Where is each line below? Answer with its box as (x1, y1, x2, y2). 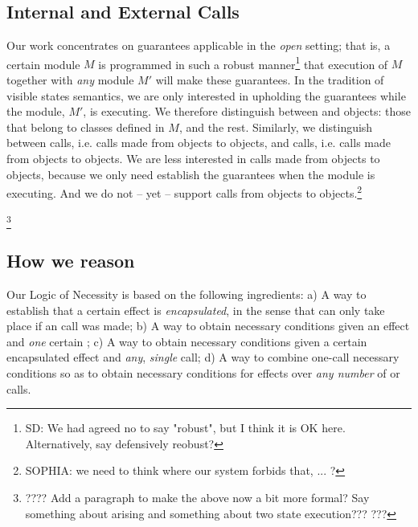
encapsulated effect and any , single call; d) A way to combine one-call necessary (6, 349, 400, 366)
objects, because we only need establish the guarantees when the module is (6, 165, 375, 182)
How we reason (6, 248, 135, 273)
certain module (6, 55, 80, 72)
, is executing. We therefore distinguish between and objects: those (83, 103, 411, 120)
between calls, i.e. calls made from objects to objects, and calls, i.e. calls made (6, 134, 391, 151)
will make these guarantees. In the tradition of (155, 71, 384, 88)
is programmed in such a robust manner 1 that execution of (98, 53, 388, 72)
